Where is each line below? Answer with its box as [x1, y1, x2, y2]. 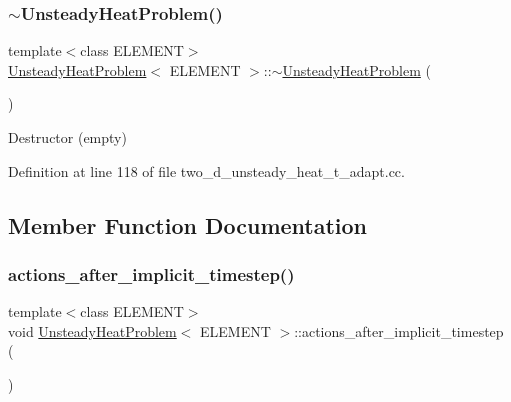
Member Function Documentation [8, 209, 368, 240]
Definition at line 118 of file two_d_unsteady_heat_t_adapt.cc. [8, 160, 405, 181]
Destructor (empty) [8, 127, 127, 147]
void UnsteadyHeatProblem [8, 320, 177, 341]
